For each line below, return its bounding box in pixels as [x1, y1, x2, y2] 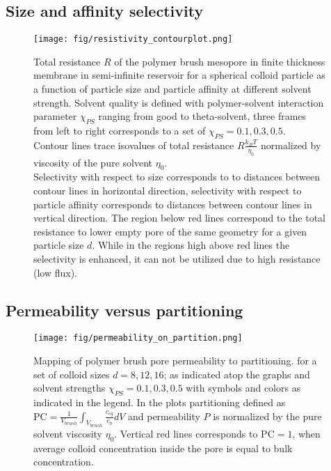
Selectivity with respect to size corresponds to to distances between [33, 169, 320, 184]
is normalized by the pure [213, 408, 322, 423]
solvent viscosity [33, 426, 102, 440]
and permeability [127, 408, 200, 423]
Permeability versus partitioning [6, 299, 243, 321]
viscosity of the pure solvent [33, 155, 152, 169]
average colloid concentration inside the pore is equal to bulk [33, 440, 293, 455]
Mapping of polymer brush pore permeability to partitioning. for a [33, 353, 317, 368]
